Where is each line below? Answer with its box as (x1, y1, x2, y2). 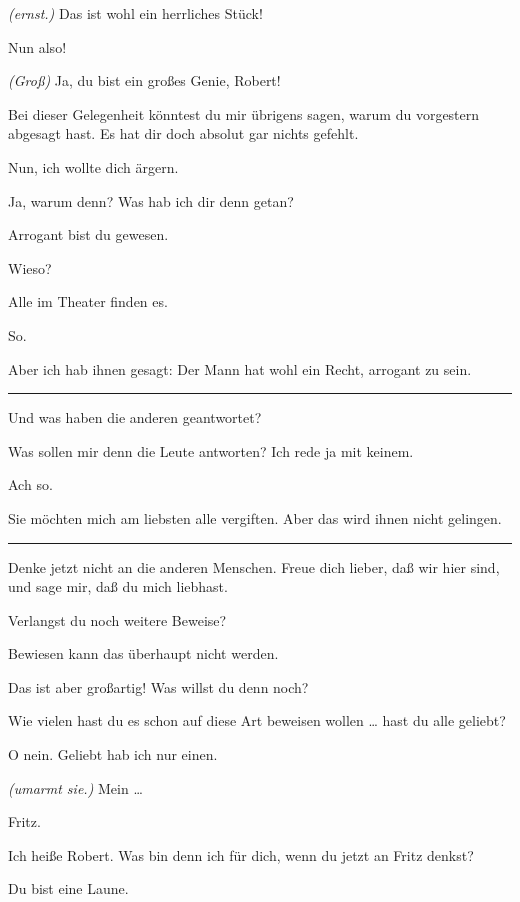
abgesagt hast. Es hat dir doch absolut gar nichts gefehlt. (8, 123, 359, 144)
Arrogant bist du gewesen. (8, 224, 169, 245)
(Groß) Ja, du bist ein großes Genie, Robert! (8, 70, 281, 91)
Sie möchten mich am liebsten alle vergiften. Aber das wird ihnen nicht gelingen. (8, 507, 502, 528)
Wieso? (8, 257, 52, 278)
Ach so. (8, 474, 53, 495)
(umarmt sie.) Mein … (8, 777, 143, 798)
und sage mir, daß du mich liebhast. (8, 576, 228, 597)
